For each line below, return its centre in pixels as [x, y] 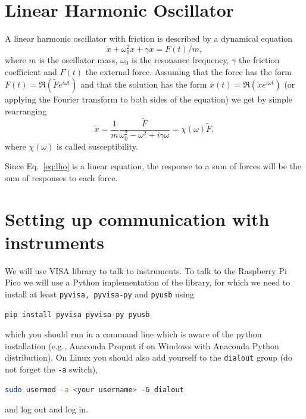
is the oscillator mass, [78, 59]
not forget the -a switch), [51, 369]
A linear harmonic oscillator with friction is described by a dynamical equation [149, 38]
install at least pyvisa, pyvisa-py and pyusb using [99, 294]
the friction [259, 59]
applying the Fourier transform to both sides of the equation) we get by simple [149, 99]
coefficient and [31, 71]
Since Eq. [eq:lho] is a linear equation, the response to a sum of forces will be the [153, 166]
